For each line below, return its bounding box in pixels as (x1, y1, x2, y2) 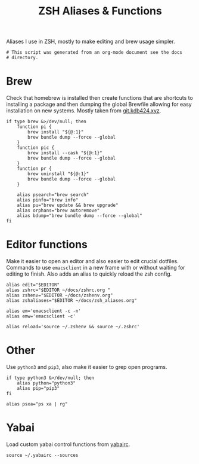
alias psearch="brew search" (17, 192, 89, 198)
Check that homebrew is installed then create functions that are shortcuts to (6, 94, 194, 102)
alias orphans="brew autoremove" (17, 207, 100, 213)
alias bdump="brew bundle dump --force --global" (17, 213, 143, 219)
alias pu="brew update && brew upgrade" (17, 202, 119, 209)
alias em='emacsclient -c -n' (6, 308, 82, 315)
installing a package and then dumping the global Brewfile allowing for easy (6, 100, 192, 108)
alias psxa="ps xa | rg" (6, 401, 68, 407)
